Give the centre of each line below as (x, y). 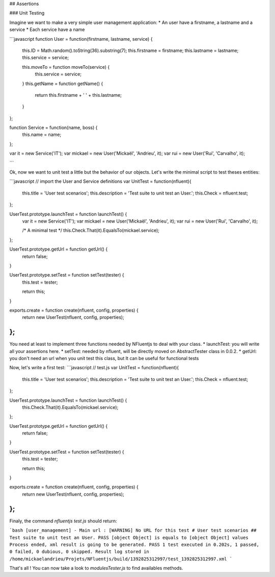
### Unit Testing (27, 13)
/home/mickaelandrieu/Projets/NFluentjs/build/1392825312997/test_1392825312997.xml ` (121, 559)
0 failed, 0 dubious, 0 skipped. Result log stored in (79, 552)
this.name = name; (42, 134)
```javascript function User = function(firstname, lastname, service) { (81, 39)
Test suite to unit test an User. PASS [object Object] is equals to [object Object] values (129, 538)
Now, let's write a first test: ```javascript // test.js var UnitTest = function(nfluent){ (94, 368)
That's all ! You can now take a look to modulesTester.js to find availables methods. (96, 568)
